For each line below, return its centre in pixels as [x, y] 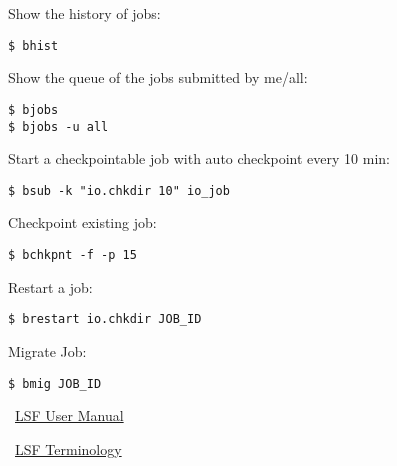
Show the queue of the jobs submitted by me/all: [158, 77]
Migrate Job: [47, 350]
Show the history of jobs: [84, 13]
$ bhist [33, 45]
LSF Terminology [68, 448]
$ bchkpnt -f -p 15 [72, 255]
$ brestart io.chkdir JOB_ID [105, 319]
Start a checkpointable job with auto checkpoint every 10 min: [199, 158]
